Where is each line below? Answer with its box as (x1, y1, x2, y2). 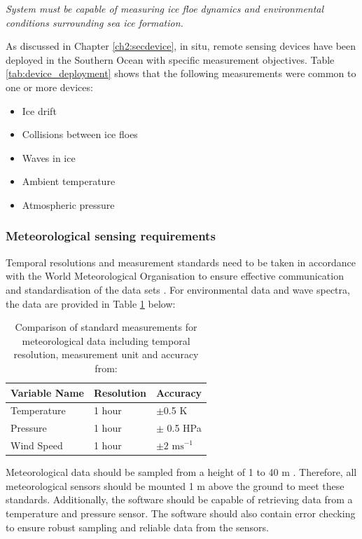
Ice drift (22, 103, 57, 118)
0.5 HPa (167, 421, 202, 435)
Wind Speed (11, 438, 63, 453)
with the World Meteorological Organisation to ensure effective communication (6, 268, 344, 283)
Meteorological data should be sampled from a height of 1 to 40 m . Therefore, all (6, 465, 357, 479)
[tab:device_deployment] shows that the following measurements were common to (6, 66, 356, 81)
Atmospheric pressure (22, 197, 115, 212)
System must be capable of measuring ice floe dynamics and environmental (6, 1, 324, 15)
